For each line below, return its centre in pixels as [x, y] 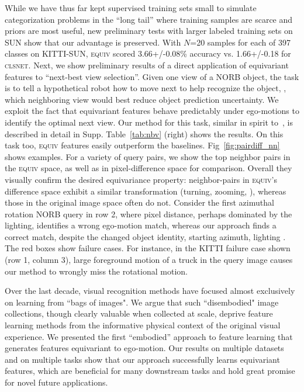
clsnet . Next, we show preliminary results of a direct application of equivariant [147, 65]
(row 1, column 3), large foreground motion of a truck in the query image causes [149, 260]
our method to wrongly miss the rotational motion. [96, 271]
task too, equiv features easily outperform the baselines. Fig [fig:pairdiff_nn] [142, 145]
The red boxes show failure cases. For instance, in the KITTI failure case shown [148, 248]
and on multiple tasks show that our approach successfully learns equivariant [142, 359]
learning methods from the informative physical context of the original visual [143, 325]
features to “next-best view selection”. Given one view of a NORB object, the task [152, 76]
